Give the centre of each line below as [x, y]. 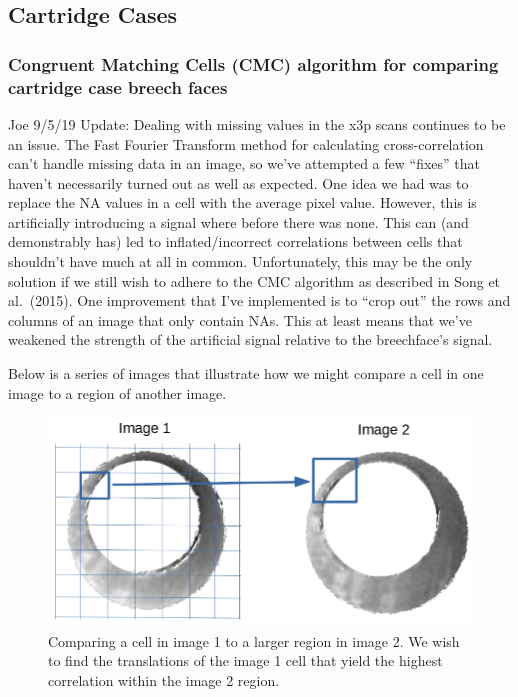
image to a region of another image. [117, 392]
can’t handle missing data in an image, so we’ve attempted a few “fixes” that [244, 163]
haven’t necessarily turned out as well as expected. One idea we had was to [238, 182]
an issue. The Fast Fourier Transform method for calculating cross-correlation [246, 143]
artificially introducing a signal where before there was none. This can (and [238, 221]
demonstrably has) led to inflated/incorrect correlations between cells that [235, 241]
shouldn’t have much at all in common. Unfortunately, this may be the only [240, 261]
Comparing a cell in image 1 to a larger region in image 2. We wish [254, 640]
